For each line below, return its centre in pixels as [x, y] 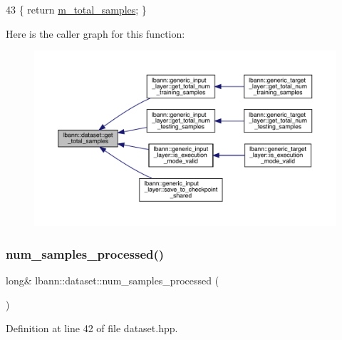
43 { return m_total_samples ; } [76, 9]
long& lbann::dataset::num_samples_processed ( [113, 280]
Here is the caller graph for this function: [95, 33]
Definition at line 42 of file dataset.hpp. [92, 328]
